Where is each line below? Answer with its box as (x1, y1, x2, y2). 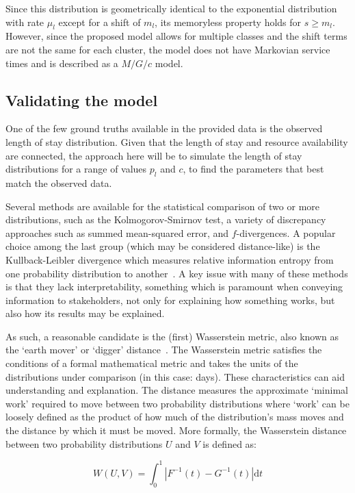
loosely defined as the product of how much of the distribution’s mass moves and (5, 409, 344, 424)
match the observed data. (5, 175, 112, 190)
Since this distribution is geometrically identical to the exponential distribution (5, 1, 337, 15)
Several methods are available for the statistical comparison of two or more (5, 199, 320, 213)
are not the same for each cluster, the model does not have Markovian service (5, 42, 330, 56)
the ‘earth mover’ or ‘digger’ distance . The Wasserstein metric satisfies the (5, 342, 322, 357)
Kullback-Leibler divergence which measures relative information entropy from (5, 252, 334, 266)
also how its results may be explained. (5, 306, 165, 320)
